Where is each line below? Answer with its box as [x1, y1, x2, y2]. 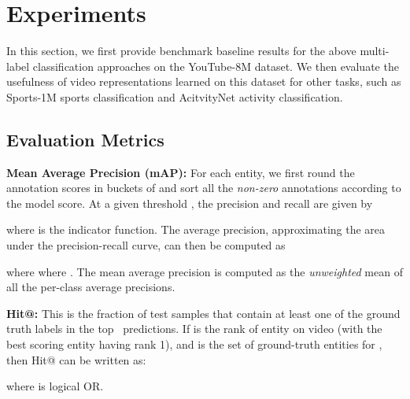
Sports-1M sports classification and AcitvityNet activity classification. [6, 88, 343, 105]
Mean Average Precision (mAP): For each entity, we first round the [6, 164, 355, 180]
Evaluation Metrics [6, 127, 164, 151]
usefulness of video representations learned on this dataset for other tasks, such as [6, 73, 401, 90]
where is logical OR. [6, 378, 104, 394]
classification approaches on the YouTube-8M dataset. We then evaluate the [32, 57, 399, 74]
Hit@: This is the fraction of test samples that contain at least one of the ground [6, 305, 401, 321]
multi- [360, 42, 390, 59]
